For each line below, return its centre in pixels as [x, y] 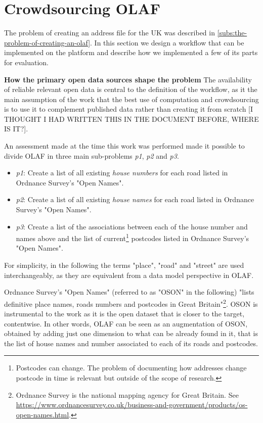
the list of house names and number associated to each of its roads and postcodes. [131, 343]
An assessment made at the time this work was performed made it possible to [124, 146]
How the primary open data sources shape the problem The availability [128, 79]
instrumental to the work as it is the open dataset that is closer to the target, [124, 314]
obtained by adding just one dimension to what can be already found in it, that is [131, 333]
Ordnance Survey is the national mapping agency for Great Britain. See [127, 394]
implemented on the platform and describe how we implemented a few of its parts [131, 52]
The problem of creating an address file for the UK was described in [109, 33]
